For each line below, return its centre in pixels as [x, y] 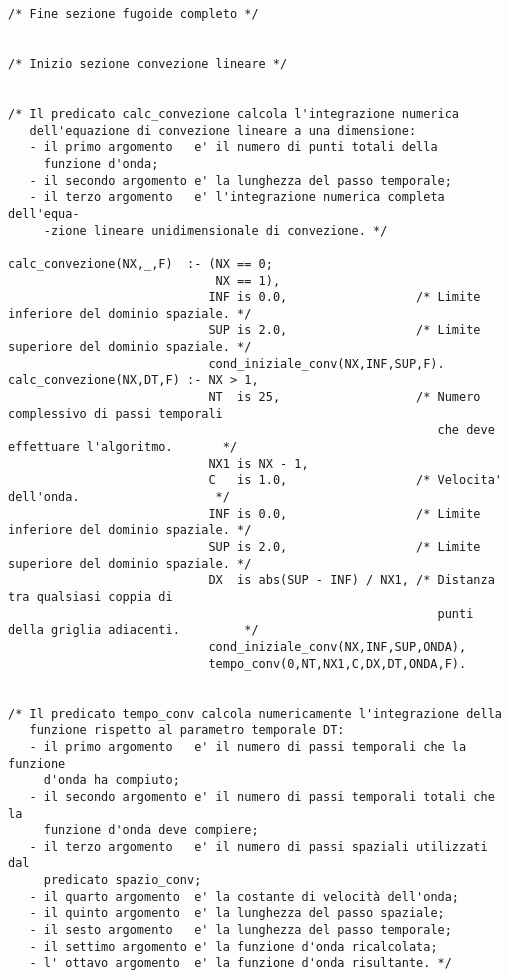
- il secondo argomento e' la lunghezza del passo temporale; [240, 180]
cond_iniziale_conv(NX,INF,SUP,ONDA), [337, 646]
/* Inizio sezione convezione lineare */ [148, 63]
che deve [466, 430]
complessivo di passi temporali [115, 413]
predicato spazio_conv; [122, 880]
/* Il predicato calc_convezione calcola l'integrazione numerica [234, 113]
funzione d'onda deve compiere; [151, 830]
